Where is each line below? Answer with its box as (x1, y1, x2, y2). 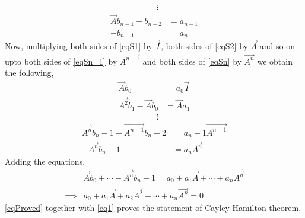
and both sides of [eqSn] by (142, 54, 242, 67)
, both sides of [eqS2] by (161, 40, 248, 52)
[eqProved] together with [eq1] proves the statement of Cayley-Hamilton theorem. (5, 201, 301, 214)
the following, (5, 66, 54, 79)
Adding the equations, (5, 155, 85, 168)
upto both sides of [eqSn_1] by (5, 54, 117, 67)
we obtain (257, 54, 293, 67)
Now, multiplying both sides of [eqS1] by (5, 40, 152, 52)
